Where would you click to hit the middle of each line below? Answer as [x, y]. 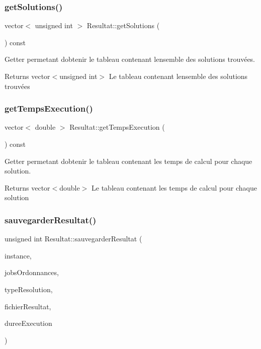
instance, [18, 255]
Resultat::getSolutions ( [123, 25]
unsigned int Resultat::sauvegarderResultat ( [73, 239]
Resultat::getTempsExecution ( [117, 127]
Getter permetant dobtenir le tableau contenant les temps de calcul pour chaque [128, 161]
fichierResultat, [28, 306]
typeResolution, [29, 289]
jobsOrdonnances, [32, 272]
